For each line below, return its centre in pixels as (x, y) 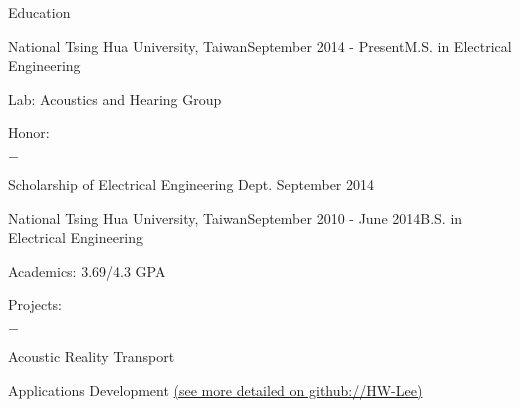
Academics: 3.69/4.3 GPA (87, 270)
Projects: (35, 304)
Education (39, 12)
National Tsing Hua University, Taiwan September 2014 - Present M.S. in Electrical (260, 45)
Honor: (29, 132)
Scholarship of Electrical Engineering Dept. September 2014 (191, 183)
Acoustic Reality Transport (91, 355)
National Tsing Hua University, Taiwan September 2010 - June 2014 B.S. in (235, 217)
